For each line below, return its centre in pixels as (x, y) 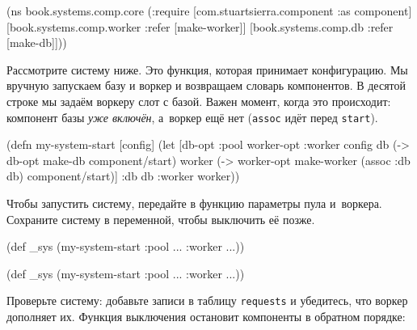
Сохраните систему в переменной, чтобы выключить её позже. (161, 219)
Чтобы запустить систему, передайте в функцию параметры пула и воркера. (194, 203)
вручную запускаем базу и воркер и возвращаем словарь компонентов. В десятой (206, 85)
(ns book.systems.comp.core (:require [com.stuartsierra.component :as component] (209, 11)
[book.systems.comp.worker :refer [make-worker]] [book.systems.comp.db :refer (200, 26)
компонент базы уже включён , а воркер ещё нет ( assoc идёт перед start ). (192, 117)
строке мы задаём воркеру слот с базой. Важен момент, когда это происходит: (199, 101)
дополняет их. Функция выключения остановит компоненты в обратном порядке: (206, 317)
